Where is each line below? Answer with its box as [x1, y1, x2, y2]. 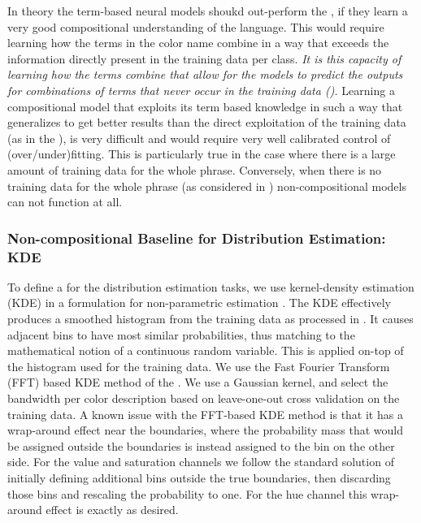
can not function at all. [7, 193, 123, 210]
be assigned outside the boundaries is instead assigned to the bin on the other [7, 437, 395, 454]
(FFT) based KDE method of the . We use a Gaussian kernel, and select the [7, 374, 388, 391]
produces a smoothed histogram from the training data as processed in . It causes [7, 310, 414, 327]
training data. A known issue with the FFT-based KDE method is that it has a [7, 405, 403, 422]
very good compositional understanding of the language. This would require [7, 18, 384, 35]
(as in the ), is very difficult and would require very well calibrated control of [7, 129, 391, 146]
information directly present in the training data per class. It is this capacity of [7, 50, 401, 67]
